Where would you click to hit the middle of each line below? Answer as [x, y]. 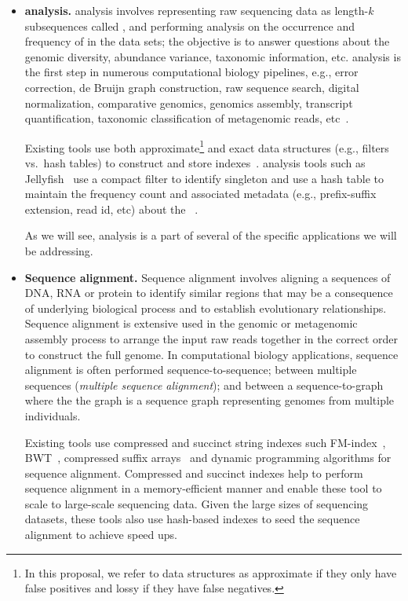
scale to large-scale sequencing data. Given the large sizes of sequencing [197, 503]
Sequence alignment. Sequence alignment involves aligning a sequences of [208, 277]
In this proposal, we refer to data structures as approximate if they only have [211, 572]
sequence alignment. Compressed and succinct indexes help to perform [194, 473]
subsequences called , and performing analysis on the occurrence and [189, 26]
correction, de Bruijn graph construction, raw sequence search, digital [192, 87]
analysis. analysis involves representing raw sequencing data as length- [197, 10]
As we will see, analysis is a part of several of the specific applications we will [211, 235]
